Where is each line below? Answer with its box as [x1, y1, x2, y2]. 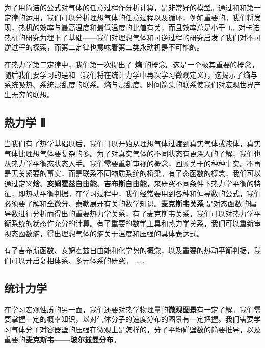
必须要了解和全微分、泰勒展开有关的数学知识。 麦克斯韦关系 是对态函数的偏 [4, 198, 256, 209]
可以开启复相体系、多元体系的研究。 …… [11, 255, 145, 266]
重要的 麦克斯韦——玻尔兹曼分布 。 [4, 334, 121, 344]
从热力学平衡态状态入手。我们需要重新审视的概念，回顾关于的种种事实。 [4, 158, 247, 168]
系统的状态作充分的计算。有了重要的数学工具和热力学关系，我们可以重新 [11, 218, 254, 229]
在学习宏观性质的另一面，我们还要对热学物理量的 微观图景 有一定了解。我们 [4, 304, 254, 314]
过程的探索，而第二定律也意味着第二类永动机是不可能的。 [11, 42, 204, 53]
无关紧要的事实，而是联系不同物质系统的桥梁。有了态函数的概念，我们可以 [11, 168, 261, 179]
